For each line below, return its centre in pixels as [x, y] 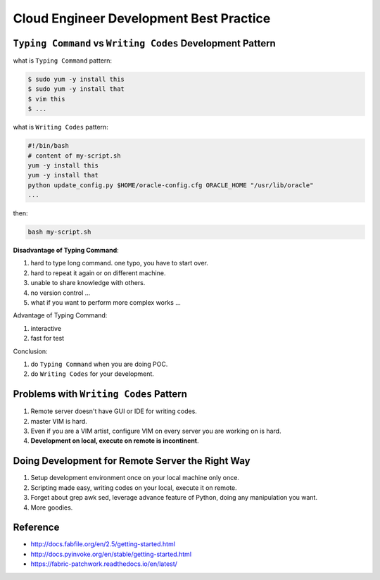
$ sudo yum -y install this [76, 80]
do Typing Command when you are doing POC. [99, 364]
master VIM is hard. [59, 421]
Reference [36, 528]
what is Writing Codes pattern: [61, 127]
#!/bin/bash [49, 146]
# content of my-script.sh [74, 156]
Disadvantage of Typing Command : [66, 251]
